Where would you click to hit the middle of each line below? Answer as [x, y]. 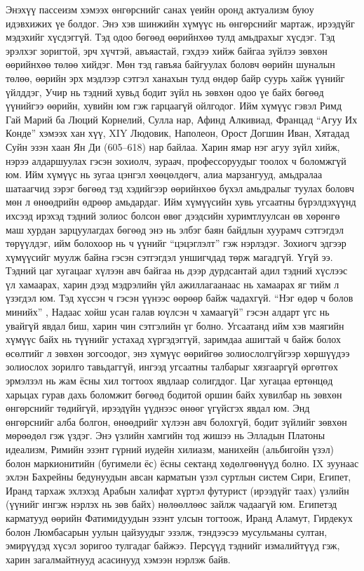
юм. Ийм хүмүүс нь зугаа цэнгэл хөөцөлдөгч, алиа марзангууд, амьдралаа [164, 174]
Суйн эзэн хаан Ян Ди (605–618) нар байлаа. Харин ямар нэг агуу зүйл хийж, [173, 146]
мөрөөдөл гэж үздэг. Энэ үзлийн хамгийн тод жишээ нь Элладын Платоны [166, 435]
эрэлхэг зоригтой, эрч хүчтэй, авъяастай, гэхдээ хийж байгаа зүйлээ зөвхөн [167, 50]
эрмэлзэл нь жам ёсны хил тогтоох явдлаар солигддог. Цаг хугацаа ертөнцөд [169, 381]
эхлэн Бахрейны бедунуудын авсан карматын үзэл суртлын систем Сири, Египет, [178, 477]
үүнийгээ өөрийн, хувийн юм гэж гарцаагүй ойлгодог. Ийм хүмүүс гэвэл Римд [174, 106]
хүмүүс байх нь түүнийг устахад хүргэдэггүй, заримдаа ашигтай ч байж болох [173, 339]
